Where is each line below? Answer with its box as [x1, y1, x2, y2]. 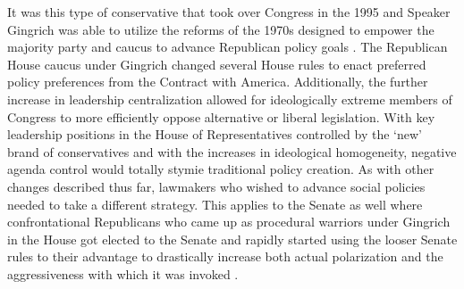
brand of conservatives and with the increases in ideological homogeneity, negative [7, 142, 457, 161]
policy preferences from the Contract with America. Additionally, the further [7, 72, 428, 91]
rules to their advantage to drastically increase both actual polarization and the [7, 247, 443, 266]
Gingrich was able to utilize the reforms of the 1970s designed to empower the [7, 20, 434, 38]
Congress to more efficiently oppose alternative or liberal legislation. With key [7, 107, 435, 126]
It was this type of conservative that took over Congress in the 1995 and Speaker [7, 3, 451, 21]
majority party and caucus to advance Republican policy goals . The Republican [7, 37, 448, 56]
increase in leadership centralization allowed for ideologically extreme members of [7, 89, 452, 108]
